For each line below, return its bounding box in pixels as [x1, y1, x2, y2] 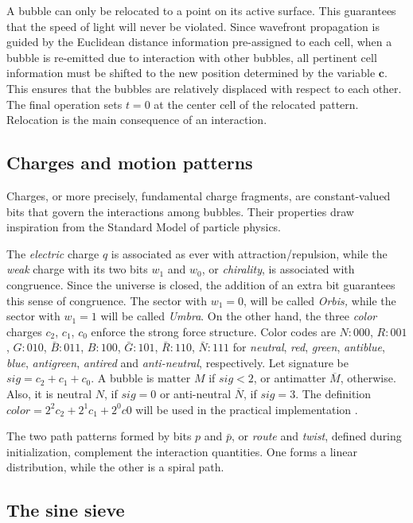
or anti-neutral [159, 385, 232, 402]
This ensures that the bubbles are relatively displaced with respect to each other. [6, 79, 402, 96]
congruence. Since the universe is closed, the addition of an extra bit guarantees [6, 276, 395, 292]
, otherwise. [340, 370, 396, 386]
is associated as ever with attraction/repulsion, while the [111, 245, 388, 261]
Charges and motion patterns [6, 150, 253, 175]
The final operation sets [6, 95, 123, 112]
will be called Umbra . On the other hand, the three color [100, 308, 377, 324]
